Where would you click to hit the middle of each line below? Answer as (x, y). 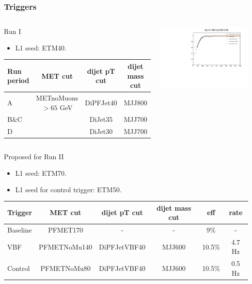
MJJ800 (135, 102)
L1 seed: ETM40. (41, 47)
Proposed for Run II (34, 157)
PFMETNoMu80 (65, 268)
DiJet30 (101, 131)
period (18, 80)
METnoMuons (57, 97)
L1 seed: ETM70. (41, 173)
